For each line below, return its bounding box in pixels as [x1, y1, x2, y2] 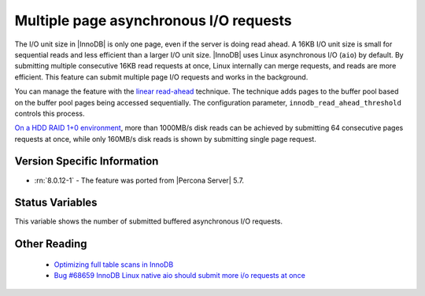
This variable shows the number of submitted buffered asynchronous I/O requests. [14, 216, 283, 226]
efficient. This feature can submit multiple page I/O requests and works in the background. [14, 72, 309, 82]
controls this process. [14, 109, 85, 118]
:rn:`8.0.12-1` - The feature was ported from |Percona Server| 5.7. [34, 176, 244, 185]
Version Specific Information [14, 154, 159, 168]
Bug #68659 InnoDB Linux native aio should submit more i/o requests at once [54, 271, 306, 280]
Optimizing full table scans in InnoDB [54, 260, 174, 269]
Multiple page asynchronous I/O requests [14, 12, 292, 29]
